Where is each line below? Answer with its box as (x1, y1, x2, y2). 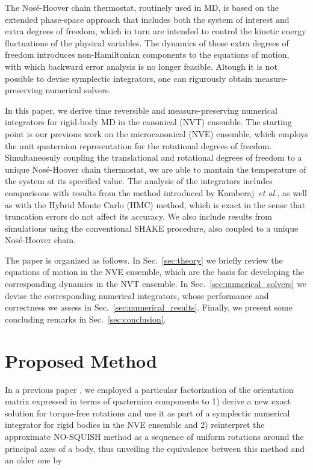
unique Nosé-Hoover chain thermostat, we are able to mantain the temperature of (5, 162, 306, 175)
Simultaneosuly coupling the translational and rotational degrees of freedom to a (5, 151, 302, 164)
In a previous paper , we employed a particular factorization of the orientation (5, 383, 294, 395)
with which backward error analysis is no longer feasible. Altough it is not (5, 60, 277, 72)
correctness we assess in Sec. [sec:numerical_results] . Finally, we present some (5, 301, 293, 314)
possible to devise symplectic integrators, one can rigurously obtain (5, 72, 252, 84)
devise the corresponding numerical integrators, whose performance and (5, 289, 269, 301)
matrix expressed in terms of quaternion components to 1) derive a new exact (5, 395, 291, 407)
